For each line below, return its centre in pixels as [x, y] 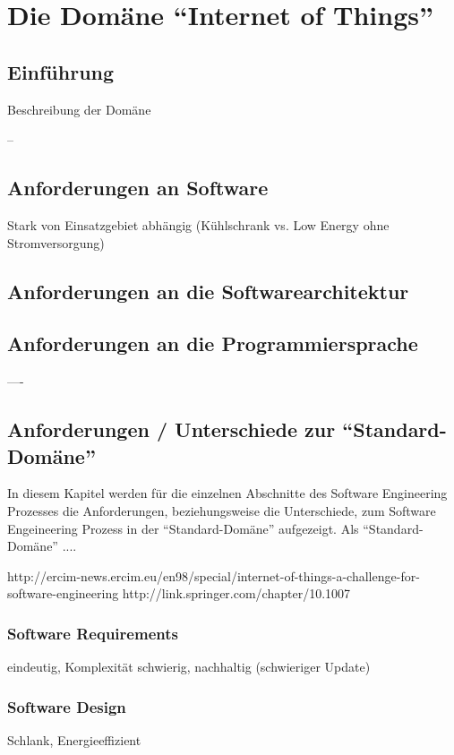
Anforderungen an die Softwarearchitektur [208, 291]
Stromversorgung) [56, 242]
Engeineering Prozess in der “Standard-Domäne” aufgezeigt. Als [183, 528]
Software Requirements [93, 633]
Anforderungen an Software [138, 188]
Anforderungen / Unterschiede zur [171, 429]
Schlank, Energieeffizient [74, 739]
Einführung [61, 71]
